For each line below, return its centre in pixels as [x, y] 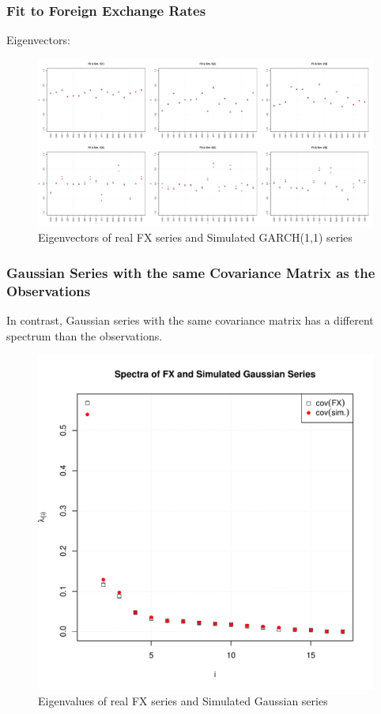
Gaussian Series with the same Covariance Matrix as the [191, 272]
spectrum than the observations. [85, 335]
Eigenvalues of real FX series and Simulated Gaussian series [183, 700]
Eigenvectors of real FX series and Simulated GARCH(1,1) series [195, 237]
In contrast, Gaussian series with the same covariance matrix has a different [190, 320]
